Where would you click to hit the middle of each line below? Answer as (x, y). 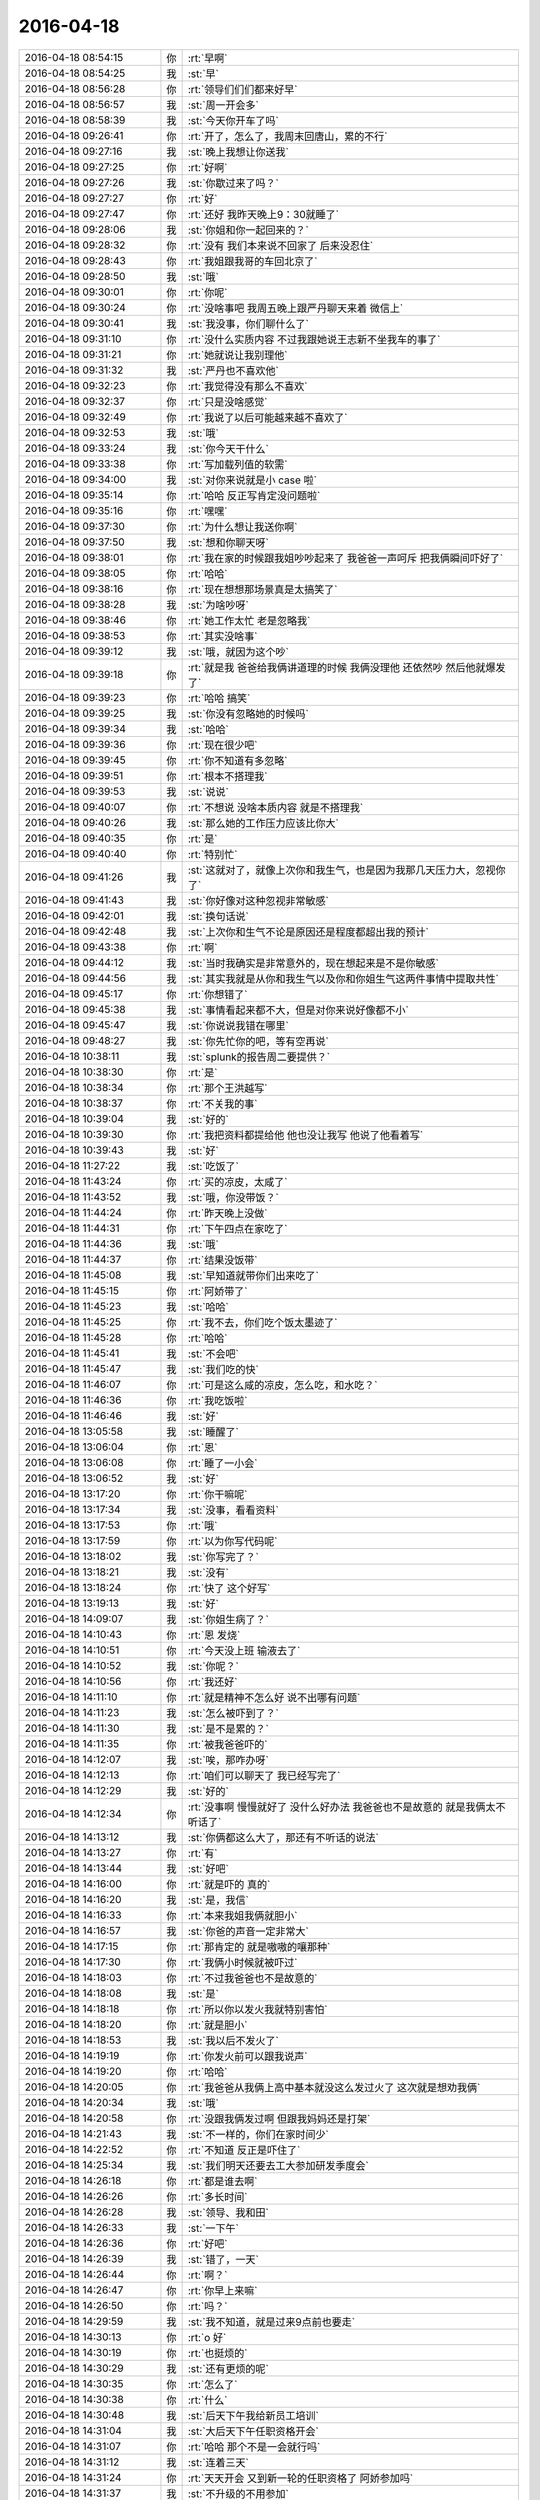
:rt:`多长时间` (217, 2197)
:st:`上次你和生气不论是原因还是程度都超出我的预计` (308, 932)
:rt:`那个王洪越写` (227, 1088)
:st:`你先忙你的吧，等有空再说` (258, 1041)
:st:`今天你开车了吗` (233, 120)
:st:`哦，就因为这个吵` (238, 652)
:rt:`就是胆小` (217, 2025)
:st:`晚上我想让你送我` (238, 152)
